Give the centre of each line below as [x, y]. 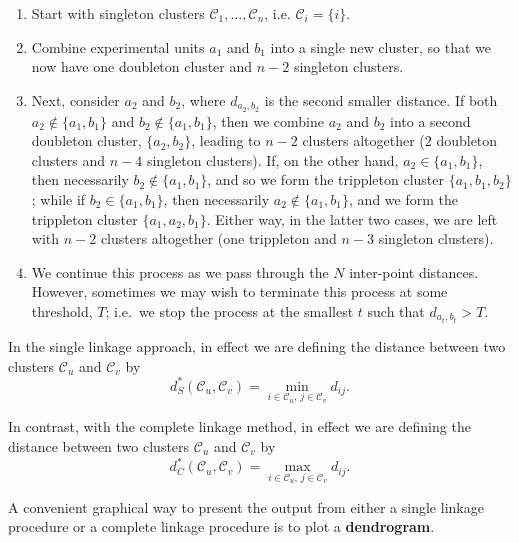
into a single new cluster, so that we [380, 46]
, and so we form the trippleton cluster [326, 179]
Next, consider [75, 99]
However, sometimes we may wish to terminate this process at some [239, 291]
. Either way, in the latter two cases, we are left [352, 218]
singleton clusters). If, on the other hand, [272, 159]
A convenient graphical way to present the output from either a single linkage [246, 506]
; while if [58, 199]
